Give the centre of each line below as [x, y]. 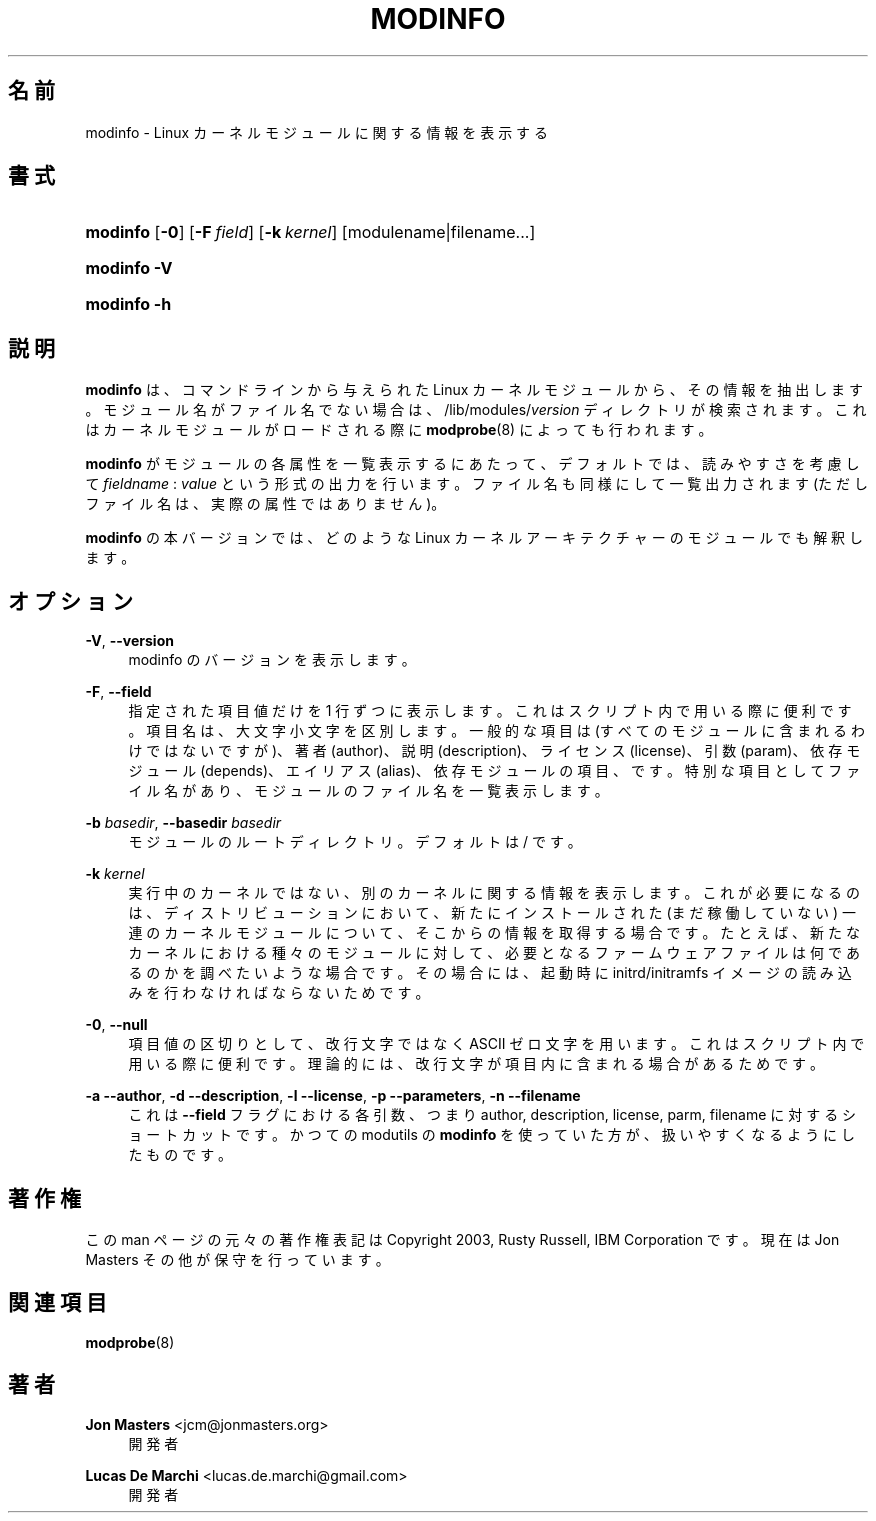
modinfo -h [128, 304]
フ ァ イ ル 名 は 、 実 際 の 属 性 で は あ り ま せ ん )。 [265, 504]
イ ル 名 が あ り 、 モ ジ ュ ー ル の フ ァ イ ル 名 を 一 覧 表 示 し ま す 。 [368, 791]
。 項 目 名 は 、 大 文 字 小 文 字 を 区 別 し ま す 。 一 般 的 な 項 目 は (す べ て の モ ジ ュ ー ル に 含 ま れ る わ [496, 731]
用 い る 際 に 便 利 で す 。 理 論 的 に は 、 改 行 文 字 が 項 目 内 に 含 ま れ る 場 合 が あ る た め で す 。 [476, 1064]
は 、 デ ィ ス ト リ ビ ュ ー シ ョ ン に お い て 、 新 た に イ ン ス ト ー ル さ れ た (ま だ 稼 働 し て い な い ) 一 [492, 913]
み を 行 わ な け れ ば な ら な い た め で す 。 [279, 993]
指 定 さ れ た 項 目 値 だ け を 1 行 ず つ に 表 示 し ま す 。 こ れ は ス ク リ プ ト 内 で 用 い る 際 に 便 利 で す [490, 711]
